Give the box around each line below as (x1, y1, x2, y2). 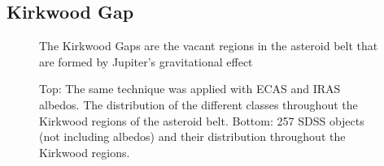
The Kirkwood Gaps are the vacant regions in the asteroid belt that (39, 37, 378, 54)
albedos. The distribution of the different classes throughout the (39, 96, 358, 113)
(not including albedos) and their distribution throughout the (39, 128, 346, 145)
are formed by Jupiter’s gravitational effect (39, 53, 253, 70)
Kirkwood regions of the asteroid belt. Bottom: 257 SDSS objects (39, 112, 364, 129)
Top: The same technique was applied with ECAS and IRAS (39, 80, 341, 97)
